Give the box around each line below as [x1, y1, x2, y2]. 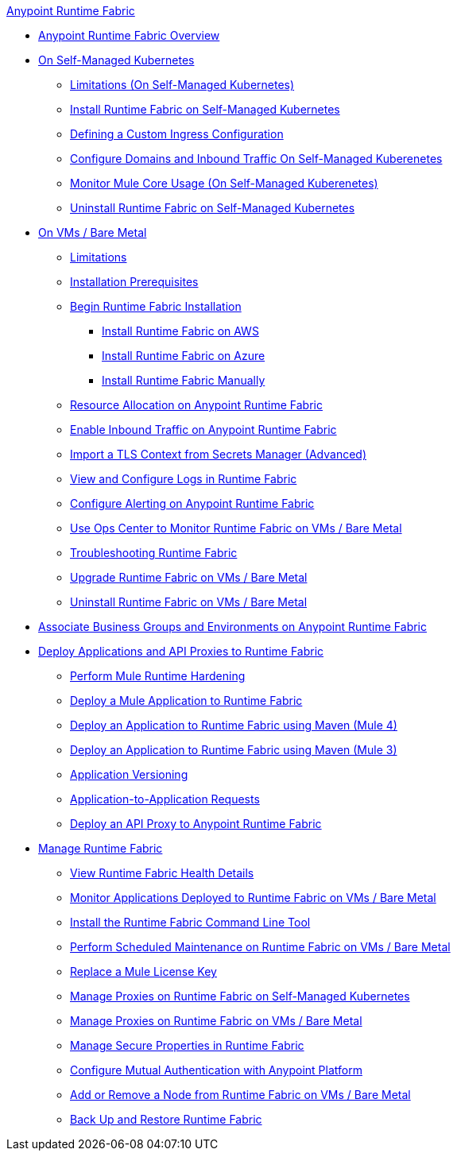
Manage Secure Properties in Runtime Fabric [70, 1039, 304, 1052]
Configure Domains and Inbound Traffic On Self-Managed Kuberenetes [70, 152, 443, 165]
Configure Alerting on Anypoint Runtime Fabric [70, 497, 315, 510]
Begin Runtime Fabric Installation [70, 300, 242, 313]
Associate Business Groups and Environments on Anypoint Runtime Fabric [38, 620, 427, 633]
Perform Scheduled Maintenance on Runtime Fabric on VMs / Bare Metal [70, 940, 451, 954]
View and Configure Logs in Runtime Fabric [70, 472, 297, 486]
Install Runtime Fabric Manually [102, 373, 265, 387]
